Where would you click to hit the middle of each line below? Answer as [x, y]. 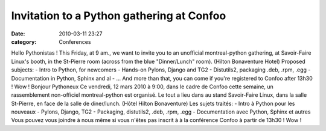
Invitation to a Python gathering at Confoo [119, 16]
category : [24, 41]
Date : [18, 34]
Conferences [75, 41]
